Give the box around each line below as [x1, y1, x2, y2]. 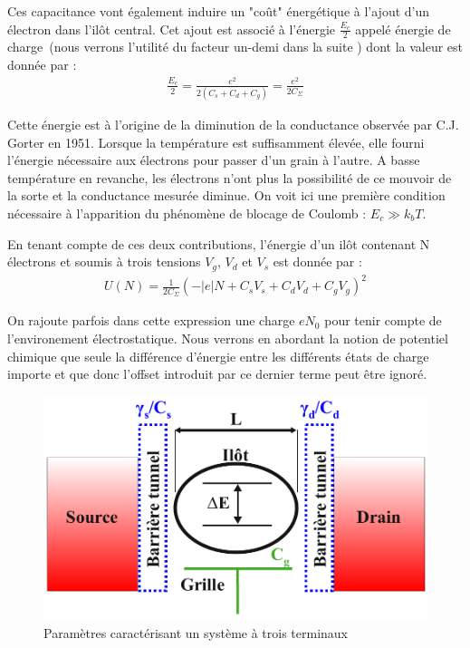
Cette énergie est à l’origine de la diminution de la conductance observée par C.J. [7, 115, 459, 134]
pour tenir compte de [324, 311, 442, 330]
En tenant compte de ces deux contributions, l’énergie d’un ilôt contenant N [7, 234, 430, 253]
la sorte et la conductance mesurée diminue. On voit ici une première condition [7, 186, 446, 205]
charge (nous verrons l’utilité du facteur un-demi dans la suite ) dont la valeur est [7, 37, 464, 56]
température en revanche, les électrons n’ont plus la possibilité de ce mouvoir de [7, 168, 452, 187]
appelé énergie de [355, 19, 451, 38]
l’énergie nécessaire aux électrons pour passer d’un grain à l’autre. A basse [7, 150, 420, 169]
